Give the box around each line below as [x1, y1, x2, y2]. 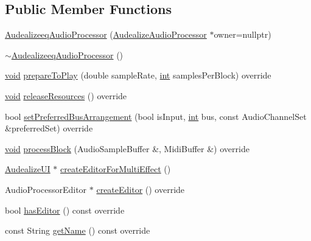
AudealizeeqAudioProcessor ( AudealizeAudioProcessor [5, 28, 207, 41]
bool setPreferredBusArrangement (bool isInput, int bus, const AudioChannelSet [5, 110, 307, 122]
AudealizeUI [5, 162, 51, 175]
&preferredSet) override [5, 122, 93, 134]
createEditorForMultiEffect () [60, 162, 171, 175]
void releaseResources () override [5, 89, 127, 102]
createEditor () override [96, 183, 185, 195]
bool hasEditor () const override [5, 203, 125, 216]
